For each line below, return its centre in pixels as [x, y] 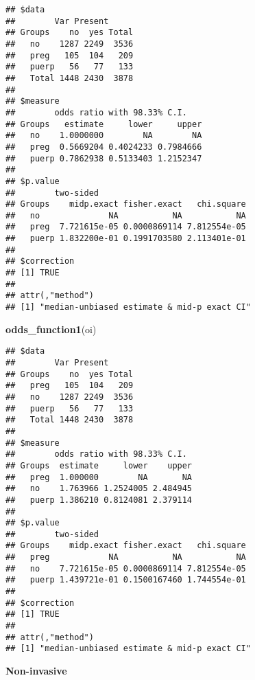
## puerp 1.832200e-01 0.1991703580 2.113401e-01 [126, 239]
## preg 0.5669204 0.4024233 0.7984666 [104, 147]
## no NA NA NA [126, 215]
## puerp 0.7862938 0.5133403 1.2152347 [104, 158]
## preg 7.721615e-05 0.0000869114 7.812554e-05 [126, 227]
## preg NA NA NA [126, 557]
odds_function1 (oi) [51, 329]
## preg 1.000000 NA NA [99, 477]
